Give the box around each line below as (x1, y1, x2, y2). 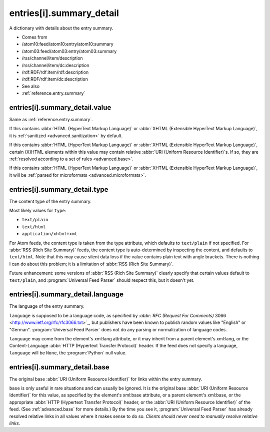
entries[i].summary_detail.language (9, 290, 124, 299)
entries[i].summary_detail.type (9, 185, 108, 194)
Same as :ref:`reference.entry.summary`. (9, 116, 93, 122)
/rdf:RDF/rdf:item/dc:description (21, 76, 88, 82)
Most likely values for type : (9, 208, 66, 213)
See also (21, 83, 40, 89)
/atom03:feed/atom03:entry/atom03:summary (21, 48, 117, 54)
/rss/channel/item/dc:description (21, 62, 89, 68)
